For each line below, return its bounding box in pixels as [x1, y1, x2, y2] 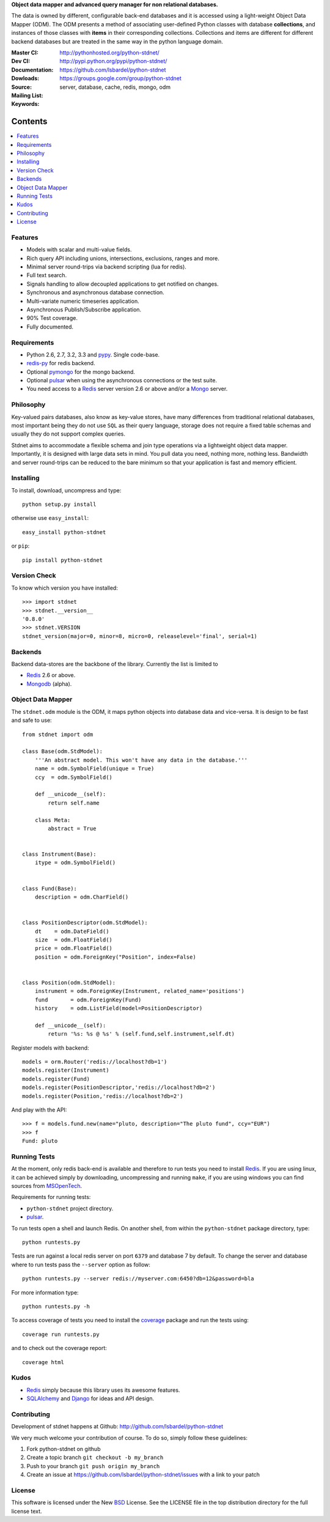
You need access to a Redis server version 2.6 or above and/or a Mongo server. [26, 385, 228, 393]
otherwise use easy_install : [11, 514, 89, 522]
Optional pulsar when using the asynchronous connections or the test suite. [26, 377, 217, 384]
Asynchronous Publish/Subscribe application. [26, 306, 142, 313]
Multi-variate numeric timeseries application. [26, 297, 140, 305]
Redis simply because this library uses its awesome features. [26, 1386, 180, 1394]
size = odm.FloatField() [34, 936, 113, 943]
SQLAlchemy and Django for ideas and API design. [26, 1395, 155, 1402]
